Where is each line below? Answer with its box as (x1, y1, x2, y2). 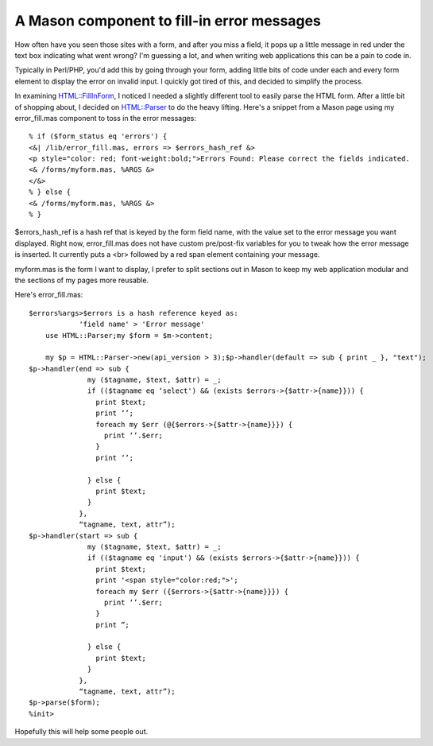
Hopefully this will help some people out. (14, 727, 149, 736)
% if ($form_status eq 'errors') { (29, 132, 168, 141)
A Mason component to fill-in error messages (14, 12, 322, 29)
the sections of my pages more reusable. (14, 275, 149, 285)
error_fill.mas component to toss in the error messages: (14, 113, 196, 122)
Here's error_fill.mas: (14, 290, 83, 300)
